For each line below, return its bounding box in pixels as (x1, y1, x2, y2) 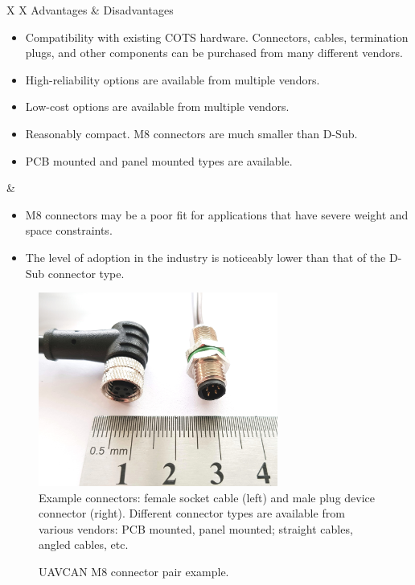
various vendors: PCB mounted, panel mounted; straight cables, (39, 520, 353, 537)
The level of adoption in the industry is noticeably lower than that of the (25, 248, 386, 265)
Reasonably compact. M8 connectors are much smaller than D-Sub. (25, 125, 358, 141)
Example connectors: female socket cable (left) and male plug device (39, 489, 376, 505)
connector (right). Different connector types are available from (39, 505, 345, 522)
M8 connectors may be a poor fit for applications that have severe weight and (25, 206, 409, 223)
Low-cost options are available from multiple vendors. (25, 98, 290, 115)
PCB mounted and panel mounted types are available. (25, 152, 293, 169)
